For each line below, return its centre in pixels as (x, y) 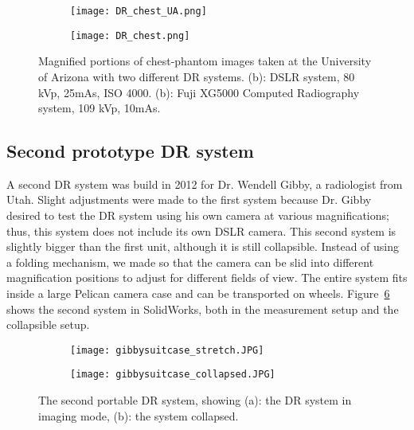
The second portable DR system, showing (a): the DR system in (195, 400)
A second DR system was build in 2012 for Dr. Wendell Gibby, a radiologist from (205, 184)
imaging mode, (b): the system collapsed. (139, 415)
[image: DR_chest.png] (130, 35)
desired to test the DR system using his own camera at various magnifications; (198, 215)
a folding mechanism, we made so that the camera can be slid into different (190, 262)
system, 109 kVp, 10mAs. (100, 108)
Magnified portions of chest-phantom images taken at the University (205, 61)
